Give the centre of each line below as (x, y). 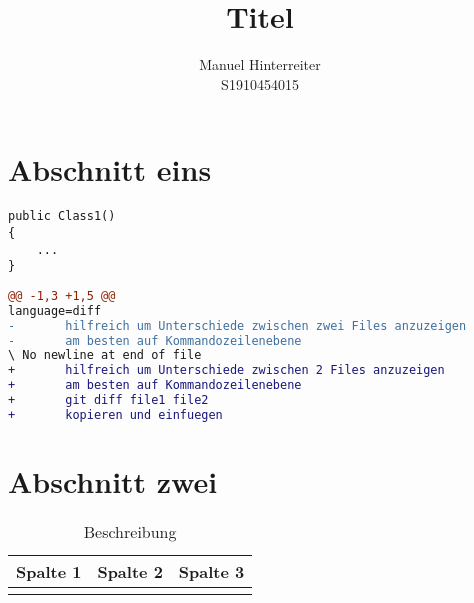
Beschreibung (130, 531)
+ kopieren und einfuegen (115, 414)
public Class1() (62, 216)
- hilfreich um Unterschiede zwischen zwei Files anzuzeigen (237, 325)
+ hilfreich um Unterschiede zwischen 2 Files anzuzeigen (226, 370)
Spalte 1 (49, 571)
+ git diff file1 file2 (108, 400)
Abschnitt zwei (113, 480)
